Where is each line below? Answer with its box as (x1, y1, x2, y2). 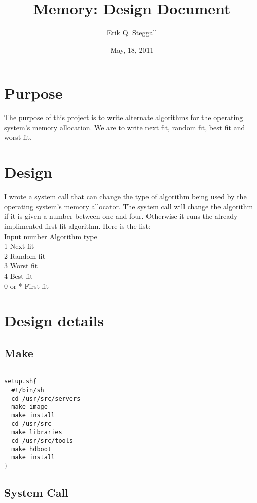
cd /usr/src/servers (11, 395, 81, 402)
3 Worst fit (4, 260, 38, 271)
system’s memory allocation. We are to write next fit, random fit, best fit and (4, 122, 245, 132)
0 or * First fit (4, 280, 49, 291)
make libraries (11, 429, 62, 436)
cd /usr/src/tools (11, 437, 74, 444)
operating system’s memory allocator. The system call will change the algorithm (4, 201, 253, 211)
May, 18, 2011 (110, 44, 154, 55)
